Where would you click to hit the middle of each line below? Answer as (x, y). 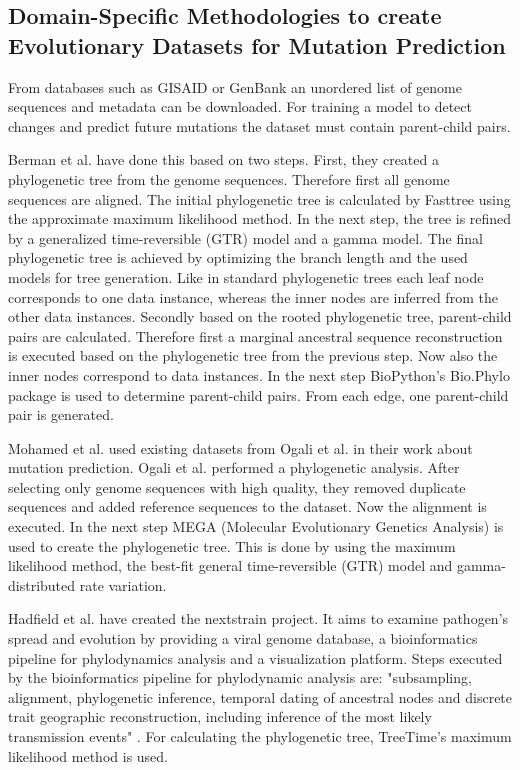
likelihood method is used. (88, 755)
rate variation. (123, 584)
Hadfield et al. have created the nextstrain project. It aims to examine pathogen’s (258, 618)
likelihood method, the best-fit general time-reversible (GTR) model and (230, 565)
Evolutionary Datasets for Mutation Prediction (257, 44)
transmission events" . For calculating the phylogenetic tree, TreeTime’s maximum (260, 736)
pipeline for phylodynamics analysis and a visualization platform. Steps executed (255, 657)
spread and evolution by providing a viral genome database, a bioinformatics (243, 638)
